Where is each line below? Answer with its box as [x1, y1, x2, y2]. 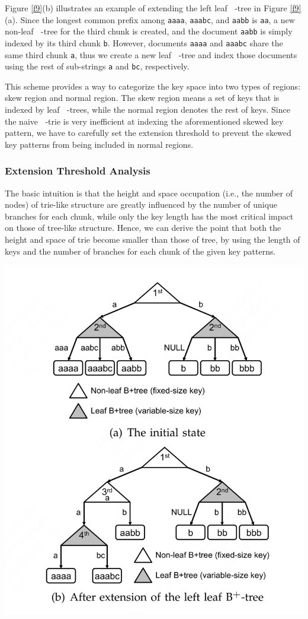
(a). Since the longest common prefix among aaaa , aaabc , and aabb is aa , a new [5, 13, 295, 26]
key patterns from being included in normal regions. [5, 138, 194, 150]
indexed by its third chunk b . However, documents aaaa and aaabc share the [5, 36, 283, 49]
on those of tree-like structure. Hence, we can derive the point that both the [5, 221, 281, 234]
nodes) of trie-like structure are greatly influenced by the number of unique [5, 198, 278, 211]
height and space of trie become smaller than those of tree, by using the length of [5, 233, 300, 246]
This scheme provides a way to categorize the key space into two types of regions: [5, 80, 301, 92]
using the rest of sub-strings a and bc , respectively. [5, 60, 190, 72]
